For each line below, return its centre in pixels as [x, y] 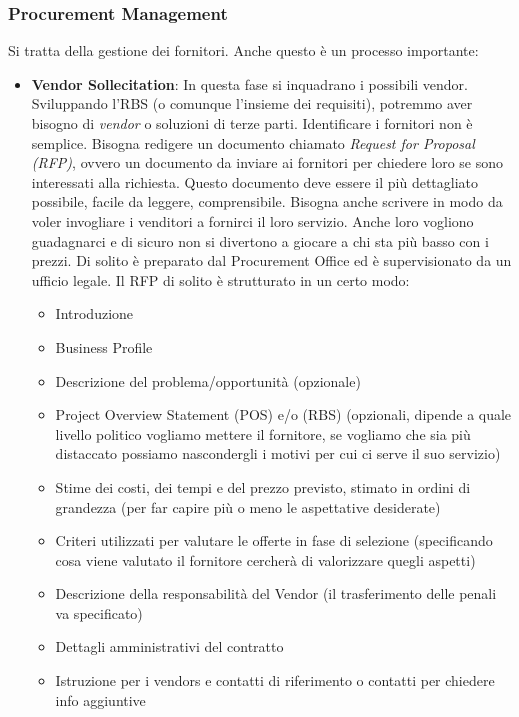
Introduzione [94, 313]
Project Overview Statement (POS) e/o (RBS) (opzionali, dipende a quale [283, 414]
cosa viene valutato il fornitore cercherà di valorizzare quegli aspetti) [265, 559]
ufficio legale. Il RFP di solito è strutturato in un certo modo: [220, 279]
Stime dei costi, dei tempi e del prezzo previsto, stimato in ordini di [263, 486]
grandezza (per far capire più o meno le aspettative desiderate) [248, 506]
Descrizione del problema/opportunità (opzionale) [208, 380]
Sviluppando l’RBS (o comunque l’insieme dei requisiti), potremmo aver [252, 103]
